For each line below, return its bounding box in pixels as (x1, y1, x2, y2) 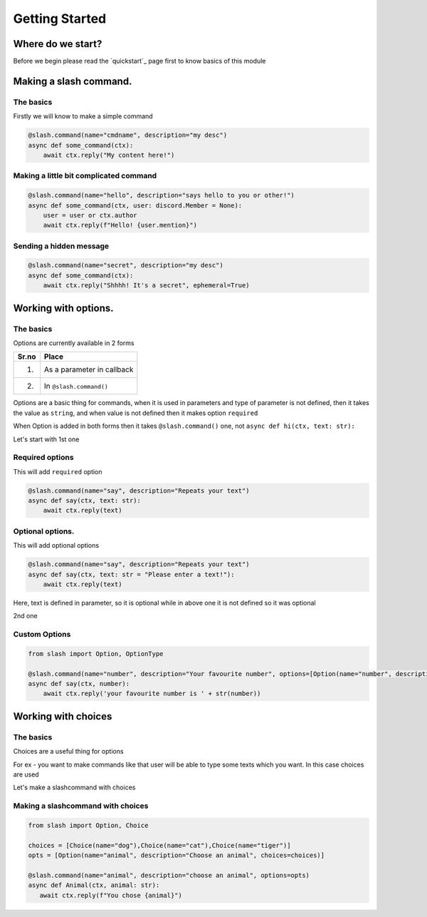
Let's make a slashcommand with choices (13, 783, 136, 792)
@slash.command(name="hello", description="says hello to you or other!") (28, 191, 295, 200)
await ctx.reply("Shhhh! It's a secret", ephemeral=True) (43, 282, 250, 290)
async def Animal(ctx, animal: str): (28, 881, 160, 889)
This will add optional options (13, 541, 100, 550)
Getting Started (13, 11, 107, 26)
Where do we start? (13, 38, 102, 50)
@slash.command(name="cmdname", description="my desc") (28, 131, 228, 139)
